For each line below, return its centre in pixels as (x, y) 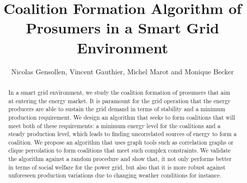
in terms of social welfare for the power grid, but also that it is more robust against (117, 167)
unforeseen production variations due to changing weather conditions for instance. (115, 175)
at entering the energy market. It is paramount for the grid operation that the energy (119, 100)
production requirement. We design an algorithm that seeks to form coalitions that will (122, 117)
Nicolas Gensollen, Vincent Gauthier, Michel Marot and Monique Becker (122, 71)
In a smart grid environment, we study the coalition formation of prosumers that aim (119, 92)
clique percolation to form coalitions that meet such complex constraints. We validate (119, 150)
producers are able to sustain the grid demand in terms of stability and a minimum (117, 109)
